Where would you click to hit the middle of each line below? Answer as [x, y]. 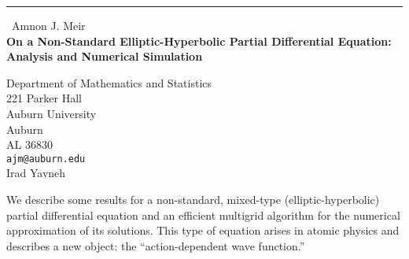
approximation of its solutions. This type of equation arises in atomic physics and [203, 230]
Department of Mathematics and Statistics [109, 82]
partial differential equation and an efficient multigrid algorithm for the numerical [203, 215]
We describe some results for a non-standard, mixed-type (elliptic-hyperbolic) [193, 199]
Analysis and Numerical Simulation [105, 56]
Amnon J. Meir [49, 25]
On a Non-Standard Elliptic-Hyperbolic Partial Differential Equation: [199, 41]
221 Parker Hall [44, 98]
